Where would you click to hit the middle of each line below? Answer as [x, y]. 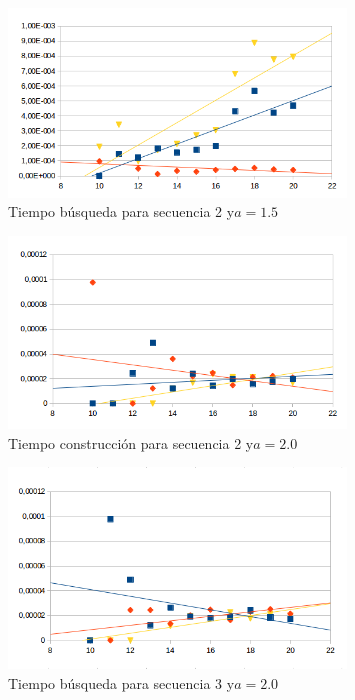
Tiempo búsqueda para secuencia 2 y [121, 211]
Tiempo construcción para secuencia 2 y [131, 442]
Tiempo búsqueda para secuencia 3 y [121, 683]
